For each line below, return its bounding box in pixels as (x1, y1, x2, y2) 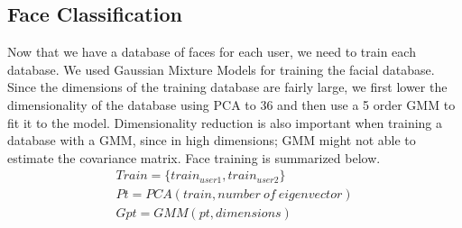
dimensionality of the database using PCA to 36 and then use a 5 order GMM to (7, 95, 456, 114)
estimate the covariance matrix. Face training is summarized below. (7, 148, 381, 167)
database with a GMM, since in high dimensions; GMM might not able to (7, 131, 416, 150)
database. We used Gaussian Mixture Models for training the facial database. (7, 59, 435, 78)
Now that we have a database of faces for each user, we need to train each (7, 42, 416, 61)
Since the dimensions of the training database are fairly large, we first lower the (7, 78, 448, 96)
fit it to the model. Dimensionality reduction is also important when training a (7, 113, 443, 132)
